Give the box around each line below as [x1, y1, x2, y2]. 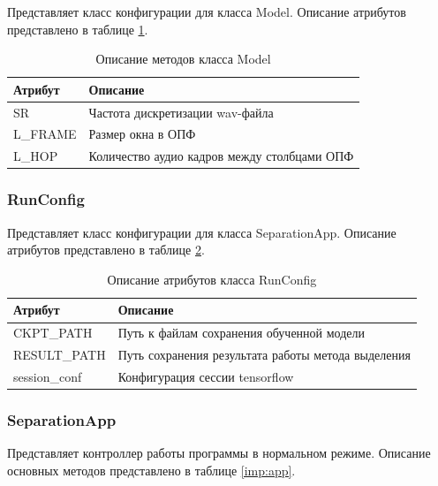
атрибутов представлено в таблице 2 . [7, 240, 205, 259]
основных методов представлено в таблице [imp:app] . [7, 460, 296, 479]
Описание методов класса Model [95, 49, 271, 68]
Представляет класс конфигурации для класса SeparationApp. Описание [7, 223, 396, 241]
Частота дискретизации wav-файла [88, 103, 274, 121]
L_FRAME [13, 125, 77, 143]
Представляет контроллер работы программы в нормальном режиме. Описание [7, 444, 431, 462]
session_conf [13, 367, 82, 385]
